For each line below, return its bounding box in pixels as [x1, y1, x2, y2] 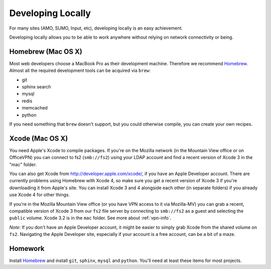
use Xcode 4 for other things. [9, 192, 70, 198]
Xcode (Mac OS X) [9, 134, 68, 143]
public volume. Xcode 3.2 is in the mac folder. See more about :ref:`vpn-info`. [9, 215, 172, 221]
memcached [22, 105, 48, 111]
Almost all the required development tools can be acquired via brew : [9, 68, 151, 74]
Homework [9, 244, 45, 253]
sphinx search [22, 84, 51, 90]
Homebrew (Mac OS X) [9, 47, 82, 56]
